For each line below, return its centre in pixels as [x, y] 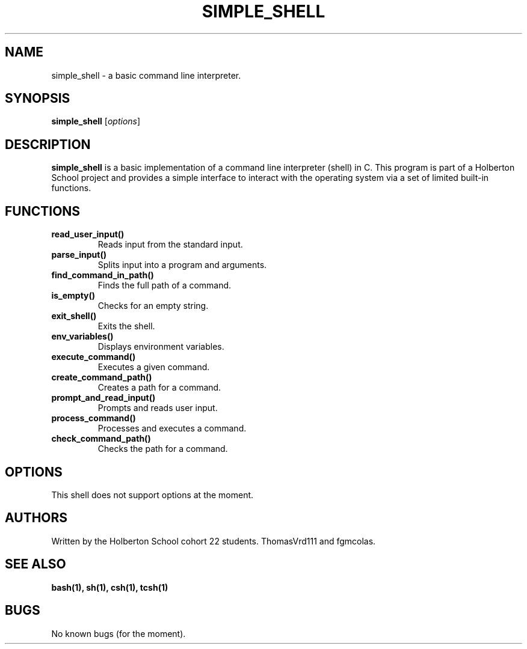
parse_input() [79, 255]
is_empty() [73, 296]
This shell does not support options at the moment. [153, 495]
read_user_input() [88, 234]
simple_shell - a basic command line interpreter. [146, 75]
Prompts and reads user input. [158, 408]
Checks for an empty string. [153, 306]
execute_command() [94, 357]
